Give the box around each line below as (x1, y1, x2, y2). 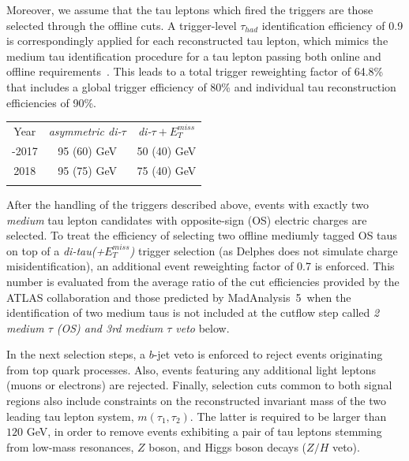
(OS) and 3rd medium (56, 319, 163, 336)
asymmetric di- (48, 122, 122, 139)
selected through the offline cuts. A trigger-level (6, 17, 237, 33)
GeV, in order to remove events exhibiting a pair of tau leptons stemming (26, 423, 382, 440)
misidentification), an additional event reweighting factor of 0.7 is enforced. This (6, 258, 395, 274)
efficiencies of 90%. (6, 94, 96, 110)
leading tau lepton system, (6, 407, 134, 424)
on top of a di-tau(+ (6, 242, 105, 258)
